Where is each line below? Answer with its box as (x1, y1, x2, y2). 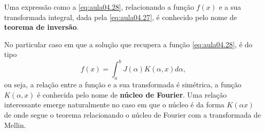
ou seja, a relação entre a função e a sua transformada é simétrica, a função (4, 79, 242, 90)
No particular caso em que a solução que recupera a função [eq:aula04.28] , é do (4, 39, 253, 49)
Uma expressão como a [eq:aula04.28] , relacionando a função (4, 2, 194, 12)
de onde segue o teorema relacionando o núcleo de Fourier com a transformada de (4, 109, 261, 120)
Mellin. (4, 119, 26, 130)
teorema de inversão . (4, 22, 79, 32)
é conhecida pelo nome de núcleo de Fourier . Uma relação (37, 89, 227, 100)
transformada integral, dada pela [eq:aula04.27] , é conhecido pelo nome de (4, 11, 237, 22)
